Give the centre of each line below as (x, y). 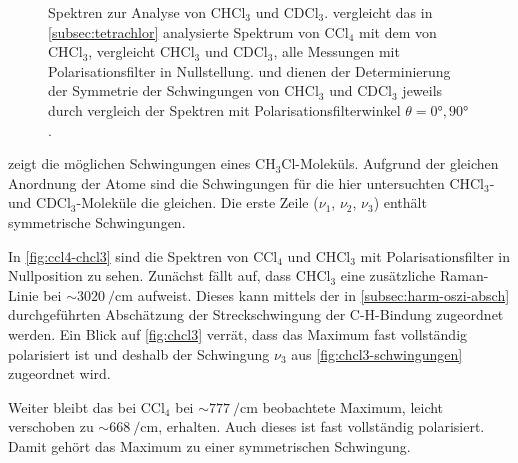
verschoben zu (51, 426)
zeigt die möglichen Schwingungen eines (129, 163)
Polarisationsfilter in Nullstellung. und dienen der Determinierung (249, 70)
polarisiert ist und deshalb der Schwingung (139, 353)
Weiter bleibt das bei (72, 406)
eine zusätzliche (388, 275)
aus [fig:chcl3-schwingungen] (377, 353)
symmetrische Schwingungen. (97, 221)
